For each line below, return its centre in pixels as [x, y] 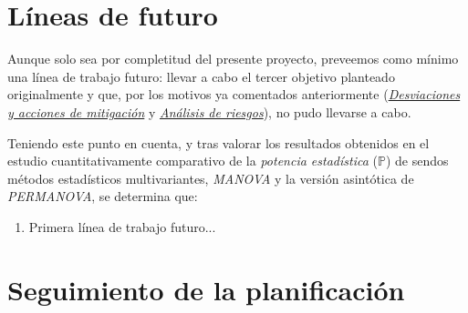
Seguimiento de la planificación [206, 289]
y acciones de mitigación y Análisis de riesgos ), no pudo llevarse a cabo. [209, 111]
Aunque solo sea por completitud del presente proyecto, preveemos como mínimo [233, 59]
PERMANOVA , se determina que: [103, 196]
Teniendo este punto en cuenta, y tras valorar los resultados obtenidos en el [218, 142]
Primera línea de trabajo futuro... [122, 226]
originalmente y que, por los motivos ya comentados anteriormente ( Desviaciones [234, 94]
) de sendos [417, 161]
